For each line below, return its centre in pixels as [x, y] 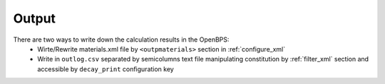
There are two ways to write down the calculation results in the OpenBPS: [121, 40]
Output [35, 18]
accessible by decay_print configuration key [106, 69]
